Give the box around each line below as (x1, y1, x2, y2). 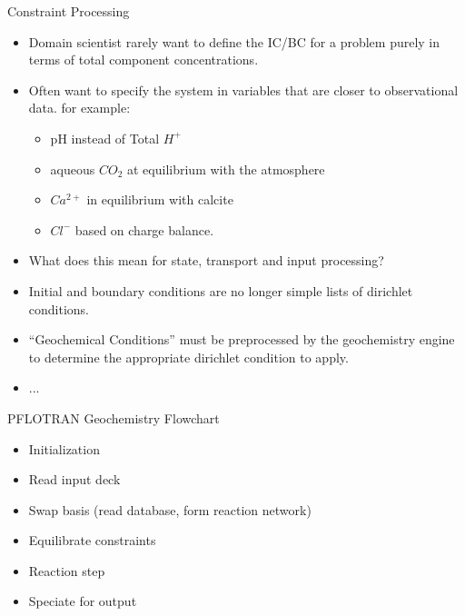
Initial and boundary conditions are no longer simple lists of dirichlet (28, 281, 413, 300)
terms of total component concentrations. (28, 50, 259, 69)
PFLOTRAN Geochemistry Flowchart (7, 408, 220, 427)
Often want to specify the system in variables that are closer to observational (28, 80, 459, 99)
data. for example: (28, 98, 131, 117)
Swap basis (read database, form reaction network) (28, 500, 312, 519)
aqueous (50, 159, 95, 178)
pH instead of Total (50, 128, 160, 147)
